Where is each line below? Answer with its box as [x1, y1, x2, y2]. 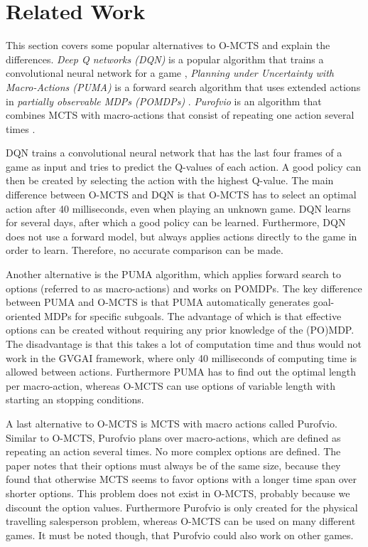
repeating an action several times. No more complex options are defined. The [6, 444, 341, 459]
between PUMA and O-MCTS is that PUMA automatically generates [6, 294, 310, 309]
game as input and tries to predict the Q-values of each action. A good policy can [6, 159, 362, 174]
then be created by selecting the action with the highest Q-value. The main [6, 173, 334, 188]
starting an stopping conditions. [6, 392, 144, 407]
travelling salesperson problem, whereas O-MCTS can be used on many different [6, 514, 356, 529]
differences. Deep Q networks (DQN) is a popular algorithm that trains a [6, 51, 324, 66]
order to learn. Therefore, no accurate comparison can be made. [6, 243, 283, 257]
